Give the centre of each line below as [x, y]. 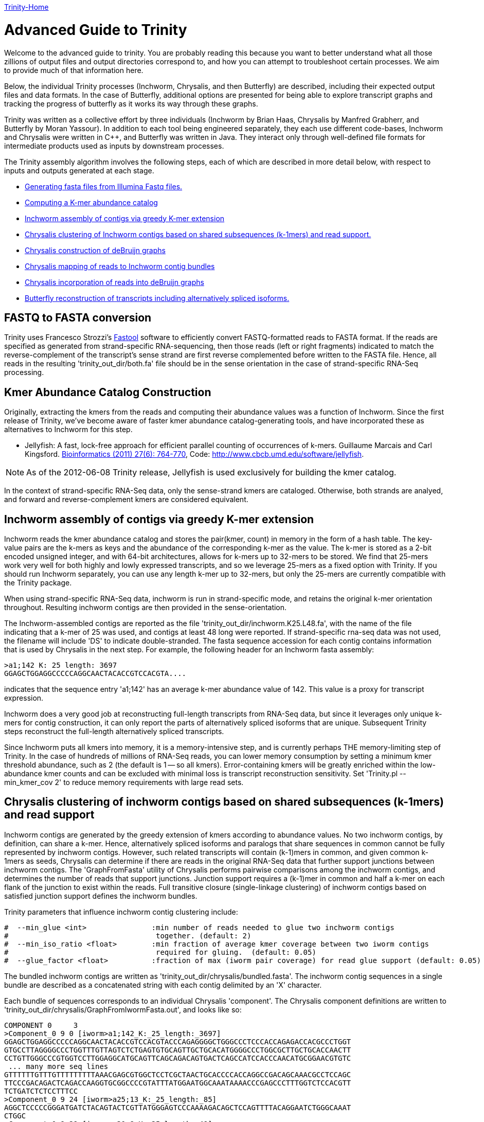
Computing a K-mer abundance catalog [91, 202]
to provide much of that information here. [74, 70]
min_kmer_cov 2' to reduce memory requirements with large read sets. [124, 782]
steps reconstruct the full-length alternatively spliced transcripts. [114, 732]
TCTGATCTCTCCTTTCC [41, 1091]
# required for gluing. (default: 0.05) [160, 952]
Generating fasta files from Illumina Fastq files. [104, 186]
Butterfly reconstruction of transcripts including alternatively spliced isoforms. [157, 298]
